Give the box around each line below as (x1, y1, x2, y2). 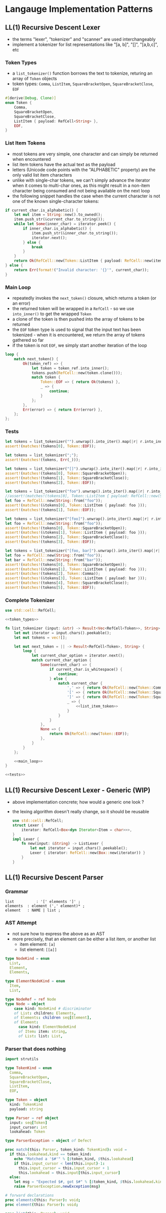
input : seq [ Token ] (9, 1120, 48, 1125)
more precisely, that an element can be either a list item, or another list (12, 936, 156, 942)
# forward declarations (5, 1193, 54, 1198)
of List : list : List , (18, 1033, 63, 1038)
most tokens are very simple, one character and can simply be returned (12, 151, 158, 157)
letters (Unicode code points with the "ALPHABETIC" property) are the (12, 167, 156, 173)
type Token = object (5, 1097, 48, 1103)
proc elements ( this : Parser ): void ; (5, 1197, 81, 1203)
